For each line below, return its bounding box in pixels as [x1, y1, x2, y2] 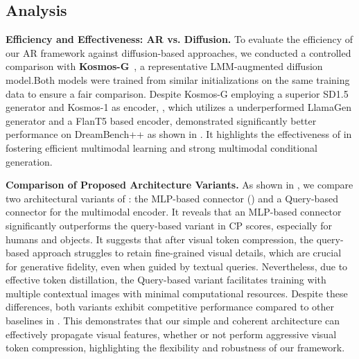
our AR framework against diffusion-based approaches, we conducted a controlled [6, 45, 351, 60]
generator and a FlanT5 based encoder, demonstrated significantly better [6, 113, 317, 128]
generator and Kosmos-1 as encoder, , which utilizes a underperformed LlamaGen [6, 100, 351, 114]
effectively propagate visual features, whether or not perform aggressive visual [6, 326, 337, 341]
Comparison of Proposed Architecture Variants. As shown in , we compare [6, 177, 353, 192]
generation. [6, 154, 53, 168]
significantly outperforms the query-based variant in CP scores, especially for [6, 218, 333, 232]
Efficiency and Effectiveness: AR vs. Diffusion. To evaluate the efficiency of [6, 32, 353, 46]
